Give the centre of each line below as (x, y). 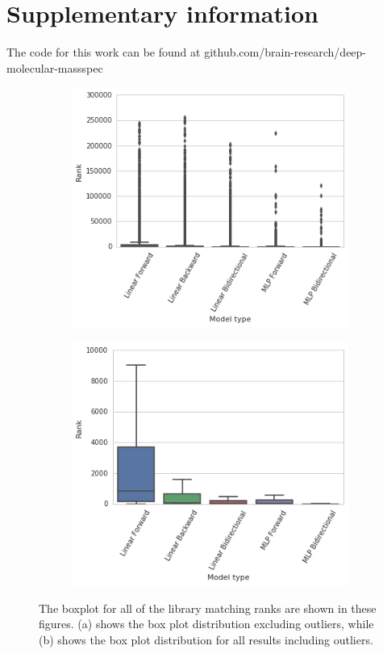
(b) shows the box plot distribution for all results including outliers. (206, 639)
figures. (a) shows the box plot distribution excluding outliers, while (206, 624)
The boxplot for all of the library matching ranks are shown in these (208, 608)
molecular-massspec (55, 67)
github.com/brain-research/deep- (285, 52)
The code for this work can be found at (104, 52)
